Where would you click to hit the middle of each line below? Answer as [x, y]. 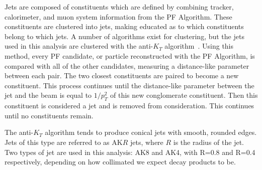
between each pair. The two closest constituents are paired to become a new [122, 75]
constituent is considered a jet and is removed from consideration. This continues [129, 106]
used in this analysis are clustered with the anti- [79, 46]
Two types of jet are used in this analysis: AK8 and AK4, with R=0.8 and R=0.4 [130, 152]
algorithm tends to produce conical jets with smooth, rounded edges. [151, 132]
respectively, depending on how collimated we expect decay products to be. [120, 162]
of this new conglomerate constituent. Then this [184, 95]
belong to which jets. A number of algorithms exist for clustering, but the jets [124, 36]
